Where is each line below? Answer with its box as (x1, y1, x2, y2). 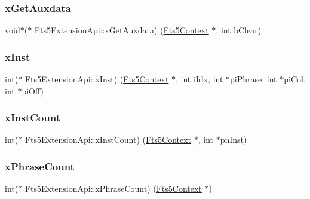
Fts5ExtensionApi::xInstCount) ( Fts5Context (24, 133, 192, 146)
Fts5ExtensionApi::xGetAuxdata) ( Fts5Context (34, 24, 209, 36)
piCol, (284, 73, 306, 85)
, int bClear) (216, 24, 262, 36)
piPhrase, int (230, 73, 277, 85)
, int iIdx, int (176, 73, 223, 85)
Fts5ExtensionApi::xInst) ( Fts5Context (24, 73, 169, 85)
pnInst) (220, 133, 247, 146)
